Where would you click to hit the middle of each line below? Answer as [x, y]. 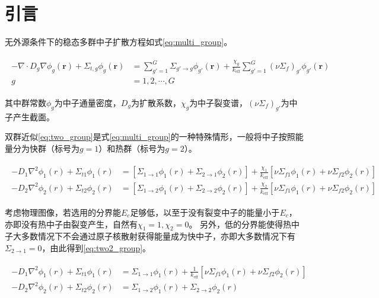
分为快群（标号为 [46, 148]
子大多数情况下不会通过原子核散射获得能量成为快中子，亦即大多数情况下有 [150, 236]
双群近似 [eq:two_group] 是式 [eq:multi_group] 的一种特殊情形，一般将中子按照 [150, 137]
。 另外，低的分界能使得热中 [244, 224]
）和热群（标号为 [132, 148]
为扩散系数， [156, 102]
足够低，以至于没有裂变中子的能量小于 [205, 212]
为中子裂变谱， [219, 102]
